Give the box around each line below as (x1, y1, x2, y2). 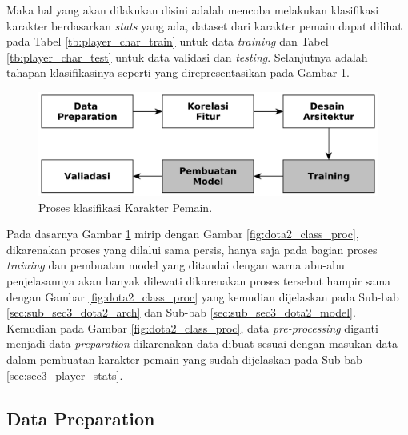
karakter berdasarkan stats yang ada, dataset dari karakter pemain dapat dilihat (6, 17, 402, 34)
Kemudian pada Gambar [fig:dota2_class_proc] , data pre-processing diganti (6, 319, 378, 336)
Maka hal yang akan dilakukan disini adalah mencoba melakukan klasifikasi (6, 2, 379, 18)
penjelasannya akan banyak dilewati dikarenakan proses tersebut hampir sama (6, 272, 391, 289)
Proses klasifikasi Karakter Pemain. (38, 198, 213, 215)
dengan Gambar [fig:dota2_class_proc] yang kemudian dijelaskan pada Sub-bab (6, 288, 399, 305)
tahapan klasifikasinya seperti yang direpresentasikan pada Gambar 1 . (6, 64, 350, 81)
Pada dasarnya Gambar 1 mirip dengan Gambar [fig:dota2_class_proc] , (6, 225, 359, 242)
